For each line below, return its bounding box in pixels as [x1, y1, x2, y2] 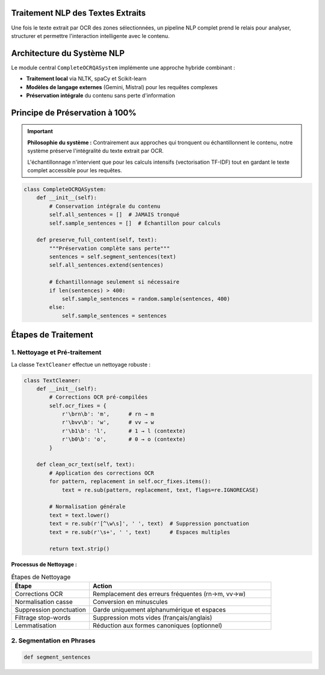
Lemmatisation [14, 621, 57, 630]
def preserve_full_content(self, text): [36, 237, 158, 243]
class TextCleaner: [23, 377, 81, 384]
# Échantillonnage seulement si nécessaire [49, 279, 180, 285]
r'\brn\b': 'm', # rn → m [61, 411, 155, 418]
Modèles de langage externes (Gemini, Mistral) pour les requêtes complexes [26, 83, 218, 90]
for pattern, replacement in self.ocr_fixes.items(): [49, 478, 211, 485]
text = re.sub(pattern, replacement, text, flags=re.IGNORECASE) [61, 487, 259, 493]
